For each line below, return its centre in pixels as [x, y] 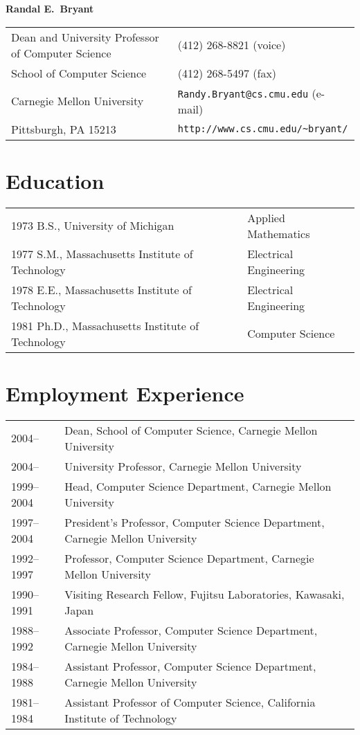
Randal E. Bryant [50, 8]
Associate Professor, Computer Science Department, [191, 630]
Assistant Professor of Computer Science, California [190, 702]
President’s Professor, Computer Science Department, [195, 522]
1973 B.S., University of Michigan [93, 226]
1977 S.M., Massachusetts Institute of [102, 253]
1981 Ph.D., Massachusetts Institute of [105, 325]
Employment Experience [125, 393]
